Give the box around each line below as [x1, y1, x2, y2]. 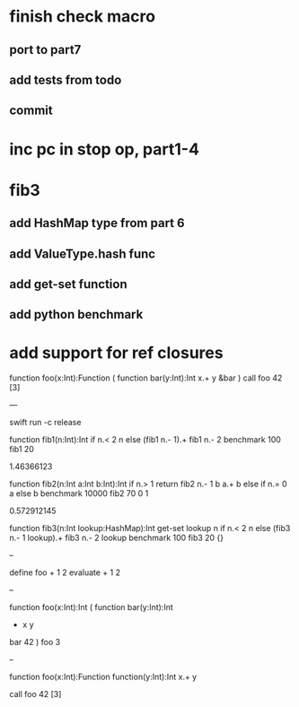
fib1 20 [9, 444, 34, 455]
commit [9, 103, 53, 118]
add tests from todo [9, 72, 122, 87]
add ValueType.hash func [9, 246, 155, 261]
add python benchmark [9, 307, 144, 322]
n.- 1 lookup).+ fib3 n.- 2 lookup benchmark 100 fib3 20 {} [9, 532, 224, 544]
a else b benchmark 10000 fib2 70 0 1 [9, 488, 149, 499]
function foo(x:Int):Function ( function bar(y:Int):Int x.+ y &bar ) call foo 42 [9, 372, 283, 383]
